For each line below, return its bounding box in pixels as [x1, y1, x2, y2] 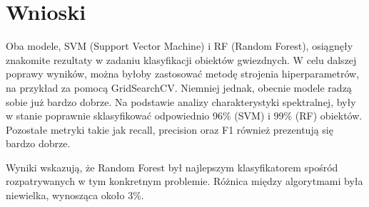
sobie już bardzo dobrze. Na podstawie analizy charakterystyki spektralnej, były [6, 94, 356, 109]
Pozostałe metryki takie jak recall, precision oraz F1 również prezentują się [6, 122, 333, 137]
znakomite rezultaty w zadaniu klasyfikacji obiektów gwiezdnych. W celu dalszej [6, 52, 357, 67]
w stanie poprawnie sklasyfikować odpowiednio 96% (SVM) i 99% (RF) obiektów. [6, 108, 363, 123]
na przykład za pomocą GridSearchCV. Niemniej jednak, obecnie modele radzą [6, 80, 352, 95]
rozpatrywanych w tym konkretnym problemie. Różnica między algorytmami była [6, 174, 363, 189]
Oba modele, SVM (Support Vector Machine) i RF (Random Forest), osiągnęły [6, 38, 353, 53]
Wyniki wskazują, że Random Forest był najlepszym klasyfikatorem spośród [6, 159, 338, 174]
